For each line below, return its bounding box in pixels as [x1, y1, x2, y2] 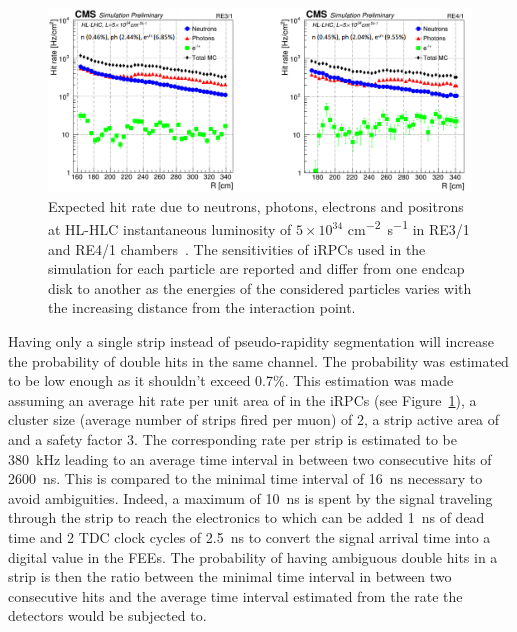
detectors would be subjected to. [8, 605, 207, 626]
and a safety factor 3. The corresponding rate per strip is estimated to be [8, 429, 457, 450]
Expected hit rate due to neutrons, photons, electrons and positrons [48, 195, 464, 216]
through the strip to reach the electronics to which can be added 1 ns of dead [8, 507, 485, 528]
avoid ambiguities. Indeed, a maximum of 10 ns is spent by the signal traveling [8, 487, 493, 508]
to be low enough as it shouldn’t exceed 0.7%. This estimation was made [8, 370, 454, 391]
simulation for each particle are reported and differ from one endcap [48, 258, 465, 279]
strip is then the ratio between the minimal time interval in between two [8, 566, 452, 587]
